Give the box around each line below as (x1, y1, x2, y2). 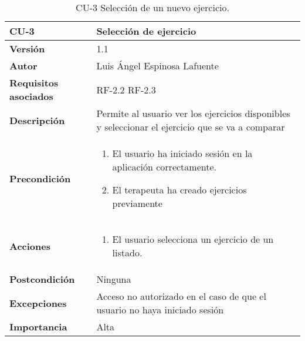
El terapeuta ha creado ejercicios (112, 183, 247, 196)
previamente (112, 196, 162, 210)
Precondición (9, 171, 71, 185)
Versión (9, 42, 45, 55)
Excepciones (9, 296, 67, 310)
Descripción (9, 113, 65, 127)
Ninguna (96, 272, 131, 286)
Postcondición (9, 272, 75, 286)
